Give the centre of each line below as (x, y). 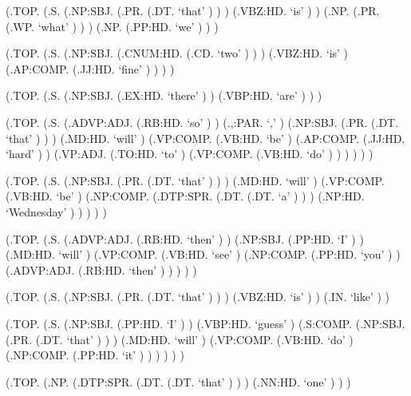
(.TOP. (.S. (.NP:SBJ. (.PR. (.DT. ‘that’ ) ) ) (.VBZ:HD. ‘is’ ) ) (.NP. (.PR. (193, 10)
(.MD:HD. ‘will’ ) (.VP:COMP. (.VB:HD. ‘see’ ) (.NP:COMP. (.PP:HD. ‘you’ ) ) (203, 254)
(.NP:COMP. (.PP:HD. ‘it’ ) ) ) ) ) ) (95, 355)
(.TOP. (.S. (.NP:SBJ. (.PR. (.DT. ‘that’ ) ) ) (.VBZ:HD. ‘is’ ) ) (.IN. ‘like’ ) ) (198, 297)
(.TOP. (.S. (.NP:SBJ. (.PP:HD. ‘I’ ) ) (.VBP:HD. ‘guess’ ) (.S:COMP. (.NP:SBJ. (205, 323)
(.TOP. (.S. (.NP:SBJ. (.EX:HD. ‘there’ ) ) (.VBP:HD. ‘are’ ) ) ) (164, 95)
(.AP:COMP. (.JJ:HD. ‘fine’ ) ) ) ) (90, 68)
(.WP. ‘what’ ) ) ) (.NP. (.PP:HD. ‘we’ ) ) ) (112, 26)
